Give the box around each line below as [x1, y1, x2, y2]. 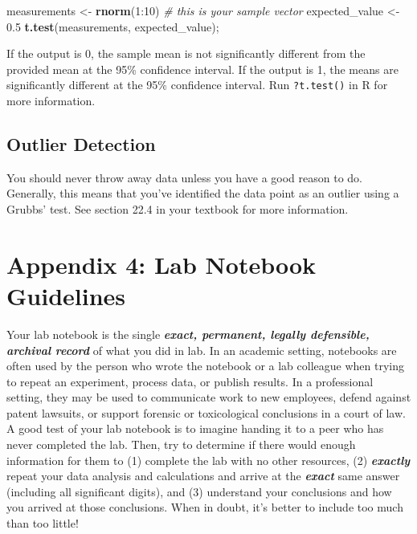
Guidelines [6, 279, 126, 312]
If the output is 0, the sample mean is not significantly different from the [6, 45, 366, 62]
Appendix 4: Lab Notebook [6, 247, 317, 280]
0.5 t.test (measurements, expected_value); [6, 18, 219, 35]
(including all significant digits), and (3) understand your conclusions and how [6, 483, 392, 499]
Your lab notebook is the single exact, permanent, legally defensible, [6, 325, 370, 342]
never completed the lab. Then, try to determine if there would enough [6, 436, 356, 453]
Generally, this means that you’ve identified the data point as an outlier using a [6, 185, 399, 202]
